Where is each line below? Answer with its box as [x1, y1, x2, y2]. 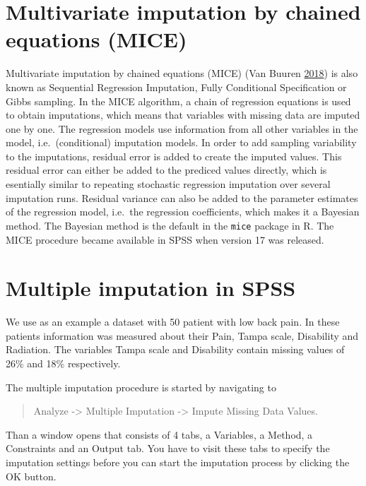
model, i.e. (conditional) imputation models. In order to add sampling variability [6, 135, 357, 150]
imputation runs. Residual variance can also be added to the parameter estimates [6, 190, 358, 205]
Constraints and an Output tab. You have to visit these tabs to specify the [6, 441, 330, 456]
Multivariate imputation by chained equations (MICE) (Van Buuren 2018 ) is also [6, 66, 358, 81]
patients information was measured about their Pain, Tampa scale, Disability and [6, 328, 359, 343]
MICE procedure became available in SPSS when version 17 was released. [6, 232, 324, 247]
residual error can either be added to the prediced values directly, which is [6, 162, 327, 177]
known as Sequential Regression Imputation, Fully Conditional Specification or [6, 79, 347, 94]
